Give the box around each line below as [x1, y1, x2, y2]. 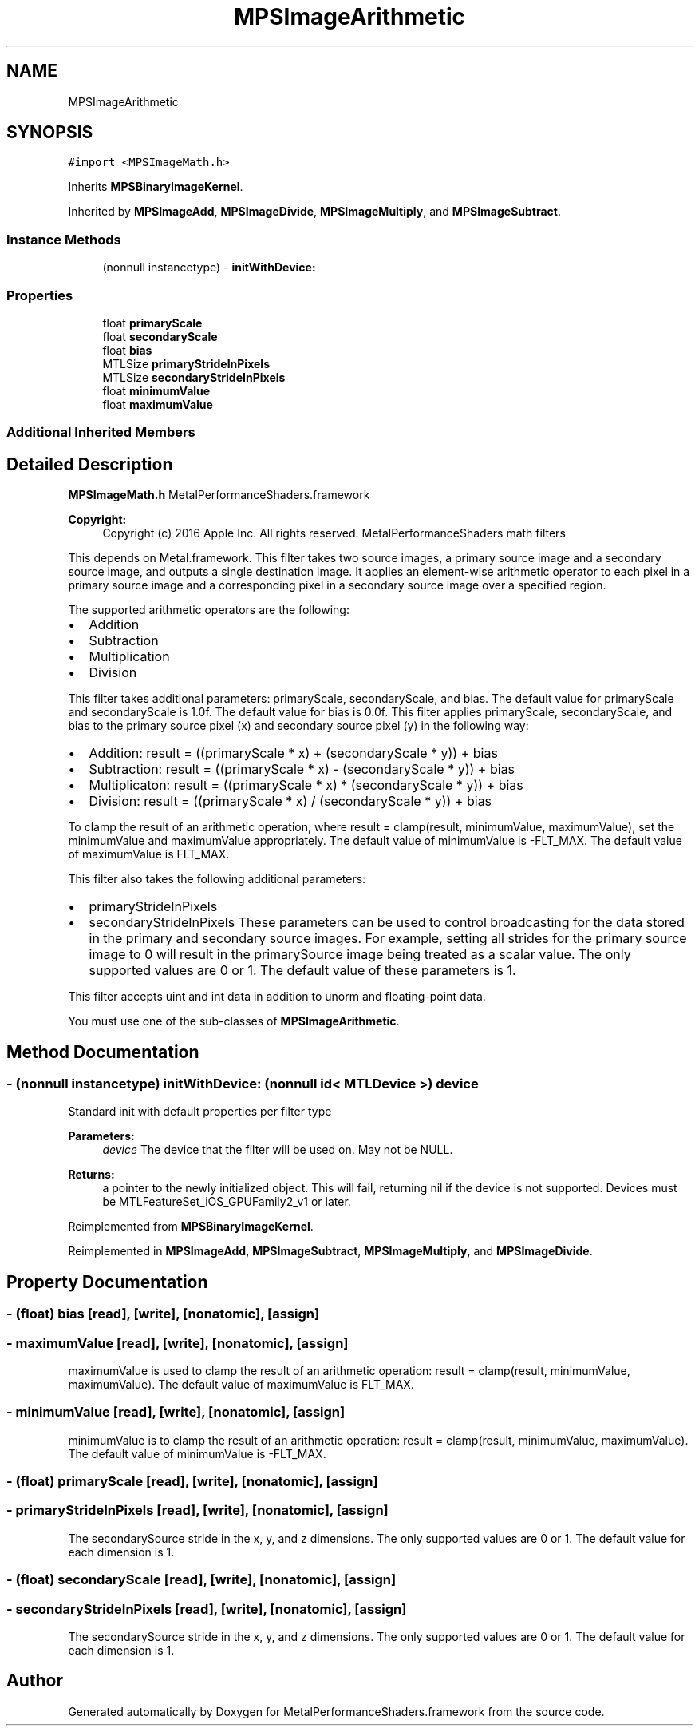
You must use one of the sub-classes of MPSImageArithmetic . [68, 1014, 400, 1028]
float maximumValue [102, 397, 213, 411]
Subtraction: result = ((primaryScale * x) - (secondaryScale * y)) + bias [89, 761, 515, 778]
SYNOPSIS [6, 122, 93, 143]
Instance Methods [6, 231, 121, 248]
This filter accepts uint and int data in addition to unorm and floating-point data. [68, 989, 486, 1004]
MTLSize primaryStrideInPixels [102, 356, 270, 371]
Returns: [68, 1167, 115, 1182]
